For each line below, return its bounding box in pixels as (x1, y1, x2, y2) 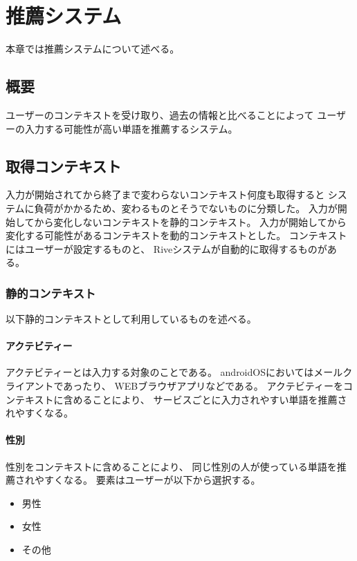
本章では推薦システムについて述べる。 (6, 41, 180, 56)
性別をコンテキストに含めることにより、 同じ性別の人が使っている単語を (6, 459, 337, 473)
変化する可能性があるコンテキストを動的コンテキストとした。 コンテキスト (6, 228, 347, 243)
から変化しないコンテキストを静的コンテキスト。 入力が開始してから (34, 214, 347, 229)
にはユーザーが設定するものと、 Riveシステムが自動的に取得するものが (6, 241, 327, 256)
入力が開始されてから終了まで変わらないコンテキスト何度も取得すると (6, 187, 325, 202)
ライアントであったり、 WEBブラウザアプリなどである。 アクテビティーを (6, 379, 343, 393)
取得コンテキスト (6, 155, 122, 176)
